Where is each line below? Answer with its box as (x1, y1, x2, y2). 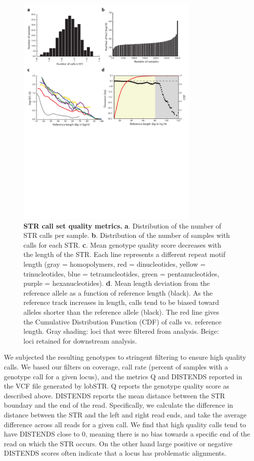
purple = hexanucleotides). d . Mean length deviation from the (23, 278, 210, 288)
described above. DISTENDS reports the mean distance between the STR (4, 390, 225, 400)
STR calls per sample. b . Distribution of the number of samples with (23, 230, 230, 240)
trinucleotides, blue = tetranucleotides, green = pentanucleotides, (23, 268, 219, 278)
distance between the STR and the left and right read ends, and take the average (4, 409, 247, 419)
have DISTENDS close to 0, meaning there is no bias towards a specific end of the (4, 429, 250, 439)
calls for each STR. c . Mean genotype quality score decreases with (23, 239, 221, 250)
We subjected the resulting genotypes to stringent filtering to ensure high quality (4, 352, 246, 362)
